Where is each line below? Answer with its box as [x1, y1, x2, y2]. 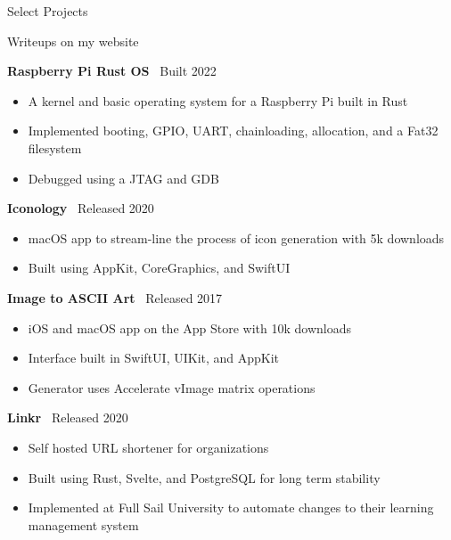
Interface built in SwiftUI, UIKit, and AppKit [28, 348, 280, 367]
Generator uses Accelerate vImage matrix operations [28, 378, 316, 397]
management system [28, 515, 139, 534]
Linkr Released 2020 [7, 408, 128, 427]
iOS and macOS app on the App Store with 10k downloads [28, 318, 352, 337]
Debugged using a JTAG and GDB [28, 168, 219, 187]
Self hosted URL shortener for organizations [28, 438, 269, 456]
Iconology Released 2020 [7, 199, 154, 217]
